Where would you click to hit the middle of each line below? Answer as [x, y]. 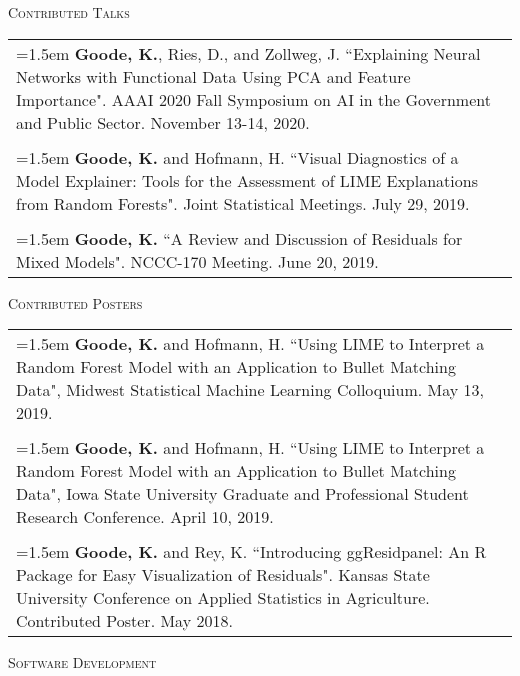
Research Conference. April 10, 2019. [145, 517]
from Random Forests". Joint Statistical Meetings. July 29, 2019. [243, 203]
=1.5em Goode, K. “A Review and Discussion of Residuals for [239, 238]
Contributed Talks [69, 12]
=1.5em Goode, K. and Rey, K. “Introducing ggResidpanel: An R [251, 552]
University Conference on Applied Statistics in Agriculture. [223, 598]
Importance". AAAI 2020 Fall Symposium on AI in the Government [253, 99]
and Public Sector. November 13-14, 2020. [163, 122]
